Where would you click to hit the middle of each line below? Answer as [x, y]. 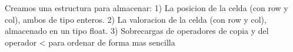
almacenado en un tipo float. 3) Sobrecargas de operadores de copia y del [137, 31]
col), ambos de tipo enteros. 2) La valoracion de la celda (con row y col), [136, 19]
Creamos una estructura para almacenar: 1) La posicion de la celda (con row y [146, 8]
